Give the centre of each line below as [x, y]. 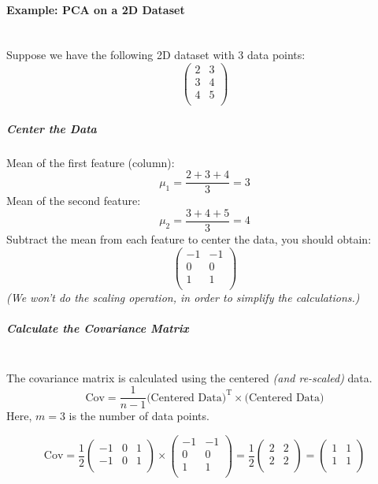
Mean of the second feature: [74, 201]
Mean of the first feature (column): [91, 162]
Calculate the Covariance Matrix [98, 328]
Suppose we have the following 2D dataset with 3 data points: [156, 55]
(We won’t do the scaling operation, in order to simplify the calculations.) [183, 297]
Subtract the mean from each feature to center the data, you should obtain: [189, 239]
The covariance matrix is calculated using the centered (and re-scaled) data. [189, 377]
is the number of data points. [139, 416]
